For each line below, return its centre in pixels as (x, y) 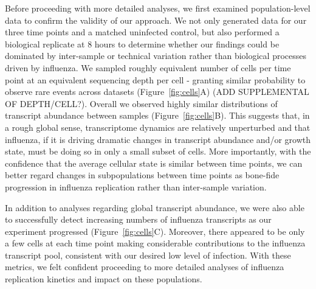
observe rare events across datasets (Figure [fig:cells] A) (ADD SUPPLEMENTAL (157, 92)
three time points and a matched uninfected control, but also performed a (142, 32)
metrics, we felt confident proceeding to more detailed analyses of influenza (145, 267)
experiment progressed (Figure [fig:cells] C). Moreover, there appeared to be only (155, 231)
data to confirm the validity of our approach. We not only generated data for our (156, 20)
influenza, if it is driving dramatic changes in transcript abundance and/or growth (158, 139)
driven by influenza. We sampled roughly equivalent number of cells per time (148, 67)
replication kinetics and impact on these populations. (104, 279)
